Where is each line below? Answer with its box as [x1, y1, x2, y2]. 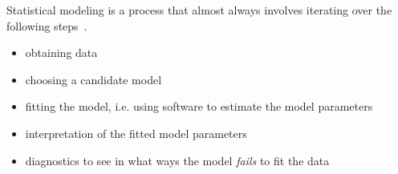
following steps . [6, 17, 87, 34]
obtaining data [25, 44, 98, 61]
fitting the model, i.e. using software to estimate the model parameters [25, 98, 373, 115]
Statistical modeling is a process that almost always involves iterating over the [6, 2, 392, 18]
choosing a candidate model [25, 71, 162, 87]
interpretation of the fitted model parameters [25, 124, 247, 141]
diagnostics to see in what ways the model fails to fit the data [25, 152, 330, 168]
